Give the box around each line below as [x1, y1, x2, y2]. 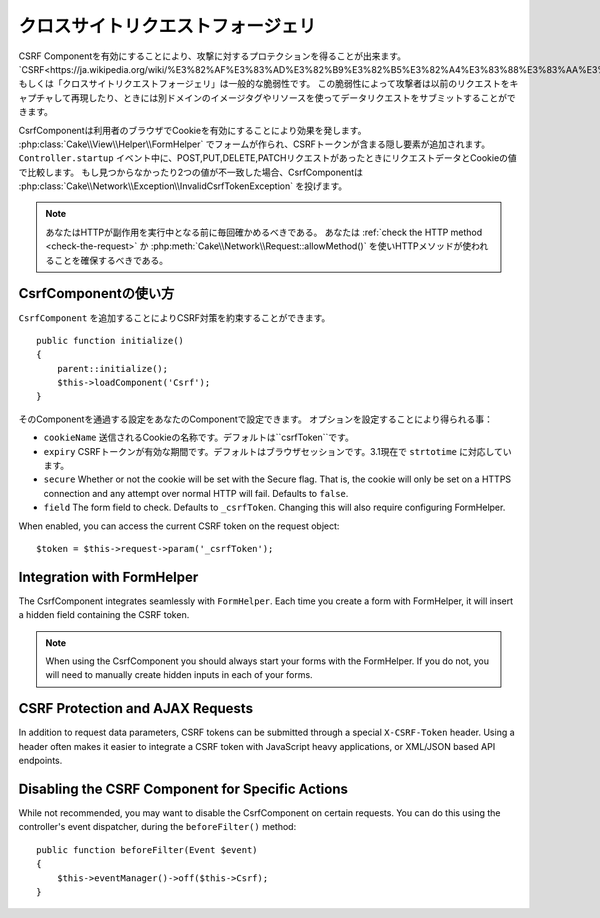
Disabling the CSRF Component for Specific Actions [18, 780, 349, 797]
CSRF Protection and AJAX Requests [18, 700, 254, 717]
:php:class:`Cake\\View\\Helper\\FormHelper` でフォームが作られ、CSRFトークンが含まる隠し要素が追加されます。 [18, 138, 490, 150]
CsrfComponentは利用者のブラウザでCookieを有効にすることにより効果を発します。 [18, 124, 367, 136]
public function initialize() [36, 335, 185, 346]
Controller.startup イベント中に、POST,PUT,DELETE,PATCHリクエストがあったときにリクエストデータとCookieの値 [18, 152, 517, 164]
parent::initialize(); [56, 363, 169, 374]
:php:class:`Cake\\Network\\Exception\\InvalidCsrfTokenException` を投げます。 [18, 180, 348, 192]
